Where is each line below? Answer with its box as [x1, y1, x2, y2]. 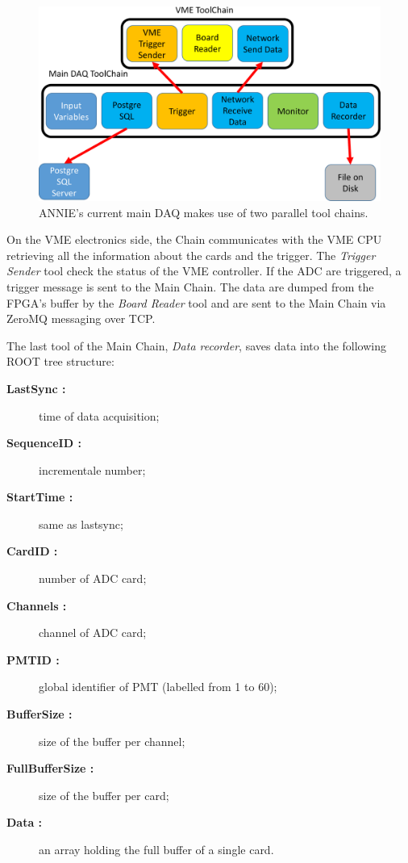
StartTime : [6, 488, 73, 505]
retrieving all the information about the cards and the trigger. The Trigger [6, 246, 376, 263]
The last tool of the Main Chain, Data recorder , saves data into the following [6, 337, 387, 354]
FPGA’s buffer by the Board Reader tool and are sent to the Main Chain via [6, 294, 386, 311]
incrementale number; [39, 461, 146, 478]
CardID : [6, 543, 58, 559]
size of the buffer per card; [39, 786, 169, 803]
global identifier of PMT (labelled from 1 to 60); [39, 678, 277, 695]
